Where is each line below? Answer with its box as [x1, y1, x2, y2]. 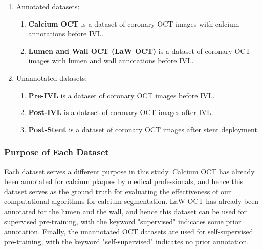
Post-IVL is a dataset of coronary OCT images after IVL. [28, 107, 213, 118]
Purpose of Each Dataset [4, 146, 109, 158]
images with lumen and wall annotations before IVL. [28, 55, 194, 66]
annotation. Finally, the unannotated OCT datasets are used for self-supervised [4, 226, 253, 237]
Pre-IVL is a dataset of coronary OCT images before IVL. [28, 89, 215, 100]
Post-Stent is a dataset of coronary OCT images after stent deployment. [28, 124, 259, 134]
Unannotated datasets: [16, 72, 87, 83]
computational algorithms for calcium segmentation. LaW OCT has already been [4, 196, 259, 207]
